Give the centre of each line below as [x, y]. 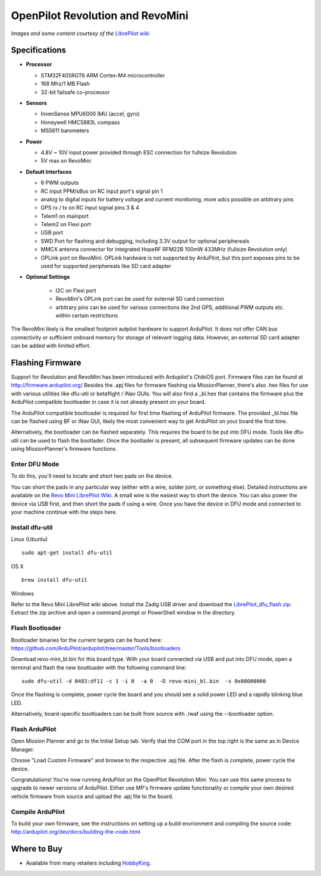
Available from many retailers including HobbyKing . [89, 863]
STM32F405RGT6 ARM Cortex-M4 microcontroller [103, 75]
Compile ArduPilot [38, 812]
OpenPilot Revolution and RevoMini [100, 15]
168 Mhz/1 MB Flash [65, 84]
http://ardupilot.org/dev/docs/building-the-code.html [76, 832]
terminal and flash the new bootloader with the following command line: [99, 668]
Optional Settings [48, 277]
